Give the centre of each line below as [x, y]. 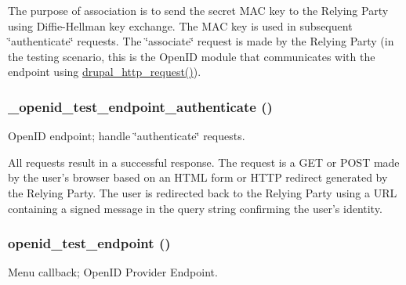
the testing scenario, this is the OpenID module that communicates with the [192, 56]
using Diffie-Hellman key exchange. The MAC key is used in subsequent [180, 25]
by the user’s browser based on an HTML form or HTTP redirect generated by [198, 177]
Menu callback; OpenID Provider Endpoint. [113, 272]
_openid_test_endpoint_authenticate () [140, 106]
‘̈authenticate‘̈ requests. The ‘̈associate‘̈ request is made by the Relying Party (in [201, 41]
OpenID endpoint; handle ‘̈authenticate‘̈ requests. [127, 136]
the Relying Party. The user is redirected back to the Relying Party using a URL [203, 192]
